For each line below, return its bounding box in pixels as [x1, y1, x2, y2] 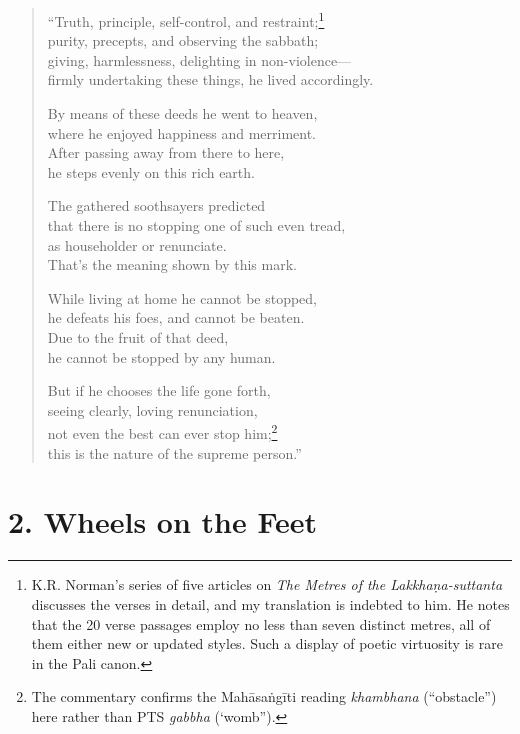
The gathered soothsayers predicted [47, 195, 266, 216]
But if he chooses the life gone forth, [47, 380, 271, 401]
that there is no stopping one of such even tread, [47, 215, 346, 235]
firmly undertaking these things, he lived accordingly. [47, 69, 374, 90]
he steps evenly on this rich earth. [47, 161, 255, 182]
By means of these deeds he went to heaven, [47, 103, 318, 124]
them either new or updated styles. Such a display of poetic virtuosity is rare [31, 633, 503, 654]
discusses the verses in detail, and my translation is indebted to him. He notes [31, 593, 510, 614]
